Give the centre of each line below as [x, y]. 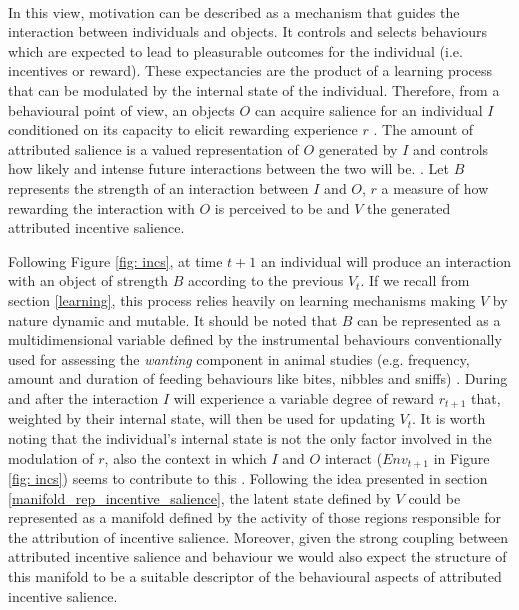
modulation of [51, 457]
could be [434, 497]
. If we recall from [415, 280]
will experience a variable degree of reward [304, 397]
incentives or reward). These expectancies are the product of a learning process [250, 70]
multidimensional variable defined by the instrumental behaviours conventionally [255, 339]
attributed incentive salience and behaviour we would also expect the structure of [257, 556]
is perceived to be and [282, 207]
